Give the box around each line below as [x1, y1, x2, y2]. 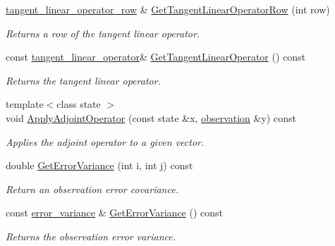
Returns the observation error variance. [6, 228, 176, 243]
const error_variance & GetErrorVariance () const [6, 205, 224, 220]
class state [56, 97, 101, 111]
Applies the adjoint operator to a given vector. [6, 134, 205, 149]
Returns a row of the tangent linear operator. [6, 25, 200, 40]
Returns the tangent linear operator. [6, 73, 161, 87]
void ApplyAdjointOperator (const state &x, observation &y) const [6, 110, 296, 125]
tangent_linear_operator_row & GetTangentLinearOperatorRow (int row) [6, 2, 330, 16]
